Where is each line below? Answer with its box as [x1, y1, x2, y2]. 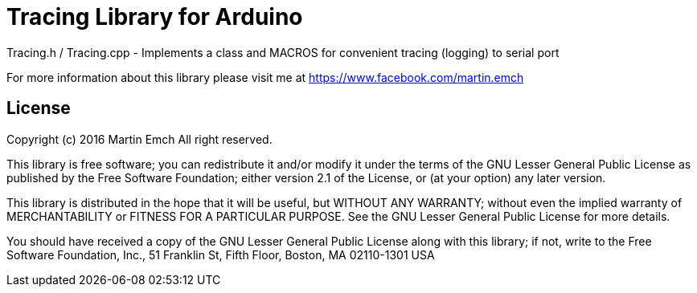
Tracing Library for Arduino [6, 3, 303, 31]
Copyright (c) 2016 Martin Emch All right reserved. [6, 132, 273, 146]
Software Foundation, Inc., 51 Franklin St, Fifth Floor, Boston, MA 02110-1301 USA [6, 247, 435, 262]
